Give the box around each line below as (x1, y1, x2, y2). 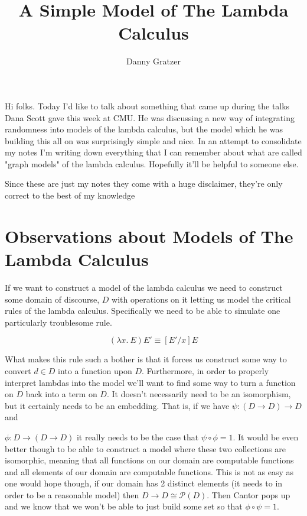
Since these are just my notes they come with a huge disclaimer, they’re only (5, 177, 283, 190)
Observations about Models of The (5, 223, 293, 248)
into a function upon (58, 364, 132, 377)
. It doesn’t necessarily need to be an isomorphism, (106, 388, 291, 400)
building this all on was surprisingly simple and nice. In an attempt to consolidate (5, 134, 302, 147)
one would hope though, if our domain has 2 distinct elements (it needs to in (5, 477, 283, 489)
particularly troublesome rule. (5, 316, 112, 328)
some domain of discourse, (5, 293, 100, 305)
